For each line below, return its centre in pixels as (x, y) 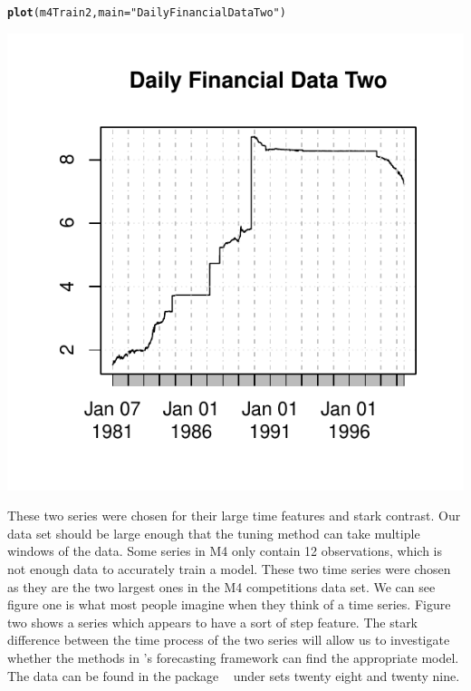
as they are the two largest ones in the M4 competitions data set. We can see (221, 586)
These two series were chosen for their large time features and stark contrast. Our (234, 516)
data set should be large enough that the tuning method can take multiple (214, 533)
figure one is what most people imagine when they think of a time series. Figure (229, 604)
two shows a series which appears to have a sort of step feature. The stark (213, 622)
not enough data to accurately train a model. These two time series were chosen (229, 569)
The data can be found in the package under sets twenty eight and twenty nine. (234, 675)
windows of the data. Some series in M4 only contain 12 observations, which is (225, 551)
